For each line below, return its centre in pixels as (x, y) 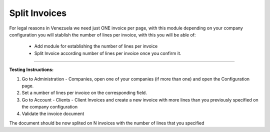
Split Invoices (38, 13)
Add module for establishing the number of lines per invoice (96, 46)
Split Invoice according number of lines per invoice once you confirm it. (108, 53)
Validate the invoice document (53, 114)
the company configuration (49, 107)
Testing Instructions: (31, 69)
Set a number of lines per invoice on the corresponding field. (84, 93)
